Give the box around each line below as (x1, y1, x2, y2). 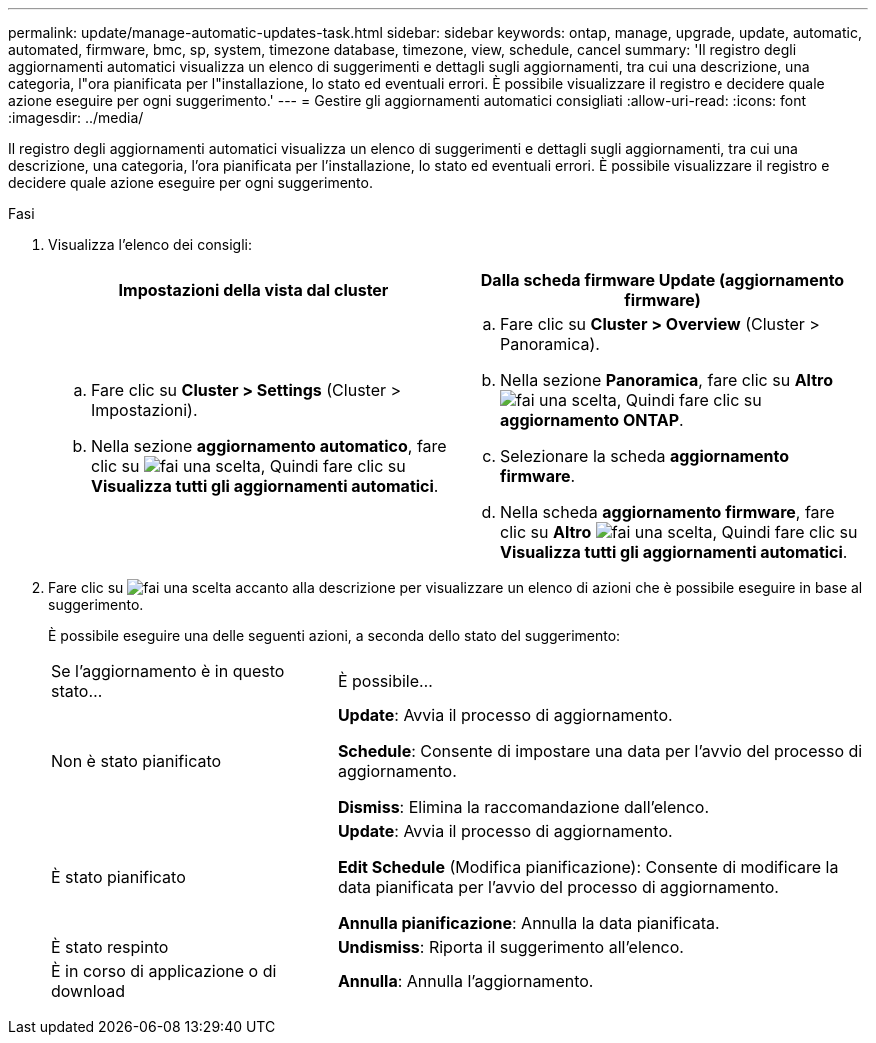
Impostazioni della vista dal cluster (118, 280, 389, 300)
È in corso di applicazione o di (51, 961, 277, 981)
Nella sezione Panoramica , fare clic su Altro (500, 370, 833, 390)
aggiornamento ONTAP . (500, 410, 684, 430)
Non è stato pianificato (51, 751, 222, 771)
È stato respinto (51, 937, 169, 957)
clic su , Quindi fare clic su (91, 456, 406, 476)
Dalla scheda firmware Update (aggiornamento (480, 270, 845, 290)
